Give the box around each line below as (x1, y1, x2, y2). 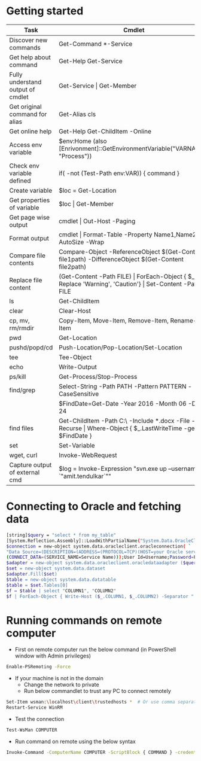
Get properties (9, 196, 50, 204)
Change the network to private (23, 681, 100, 689)
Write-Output (59, 363, 97, 371)
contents (9, 258, 34, 267)
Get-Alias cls (59, 109, 96, 118)
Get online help (9, 127, 52, 135)
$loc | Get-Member (59, 199, 114, 208)
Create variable (9, 186, 53, 194)
